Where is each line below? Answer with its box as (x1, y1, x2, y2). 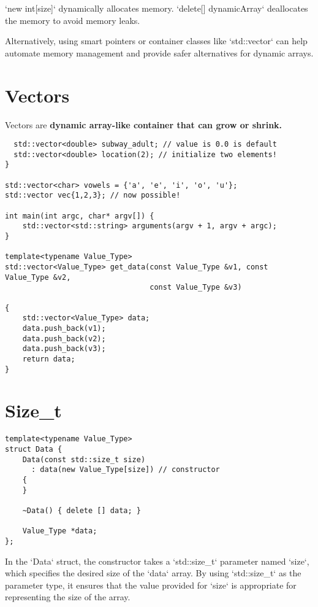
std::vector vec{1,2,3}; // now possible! (5, 191, 181, 200)
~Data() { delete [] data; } (22, 506, 141, 515)
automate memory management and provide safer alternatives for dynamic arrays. (5, 46, 314, 59)
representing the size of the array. (5, 590, 131, 603)
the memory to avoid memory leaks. (5, 14, 140, 26)
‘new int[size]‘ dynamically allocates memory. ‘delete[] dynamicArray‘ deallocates (5, 2, 308, 14)
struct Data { (5, 444, 62, 454)
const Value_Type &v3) (150, 283, 242, 292)
